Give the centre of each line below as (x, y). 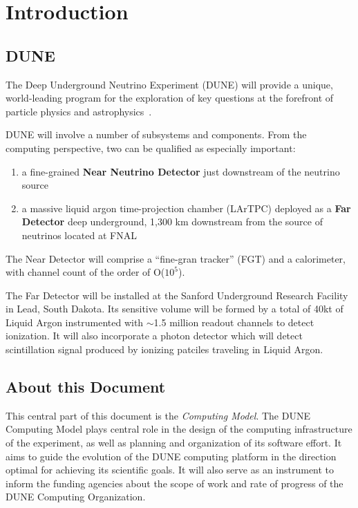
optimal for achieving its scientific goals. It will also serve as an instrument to (170, 470)
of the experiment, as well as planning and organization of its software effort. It (174, 443)
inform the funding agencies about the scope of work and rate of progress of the (175, 483)
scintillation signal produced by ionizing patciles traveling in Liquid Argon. (164, 349)
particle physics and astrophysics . (79, 111)
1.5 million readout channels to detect (234, 322)
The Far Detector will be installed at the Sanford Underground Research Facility (177, 295)
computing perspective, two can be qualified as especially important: (151, 148)
